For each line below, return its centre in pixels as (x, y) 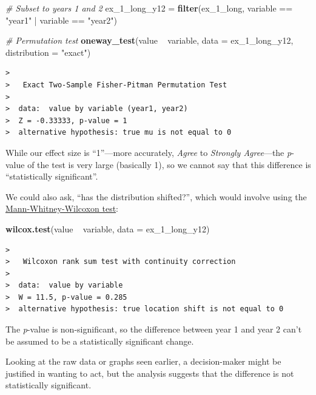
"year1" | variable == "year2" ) (62, 20)
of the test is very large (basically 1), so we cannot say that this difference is (169, 164)
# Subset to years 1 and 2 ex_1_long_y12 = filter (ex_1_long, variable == (149, 8)
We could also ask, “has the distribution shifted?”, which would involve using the (156, 196)
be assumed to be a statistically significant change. (100, 341)
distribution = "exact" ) (48, 52)
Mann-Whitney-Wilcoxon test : (62, 208)
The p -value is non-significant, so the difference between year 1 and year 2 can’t (154, 329)
